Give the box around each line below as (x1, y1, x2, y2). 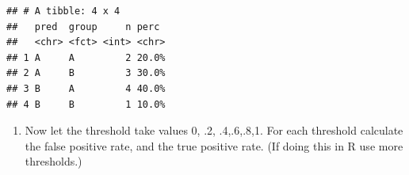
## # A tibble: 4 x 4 (6, 6, 120, 17)
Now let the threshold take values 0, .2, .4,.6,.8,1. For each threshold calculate (25, 122, 403, 139)
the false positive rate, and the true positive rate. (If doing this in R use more (25, 137, 403, 154)
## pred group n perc (6, 21, 160, 32)
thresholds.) (25, 153, 82, 169)
